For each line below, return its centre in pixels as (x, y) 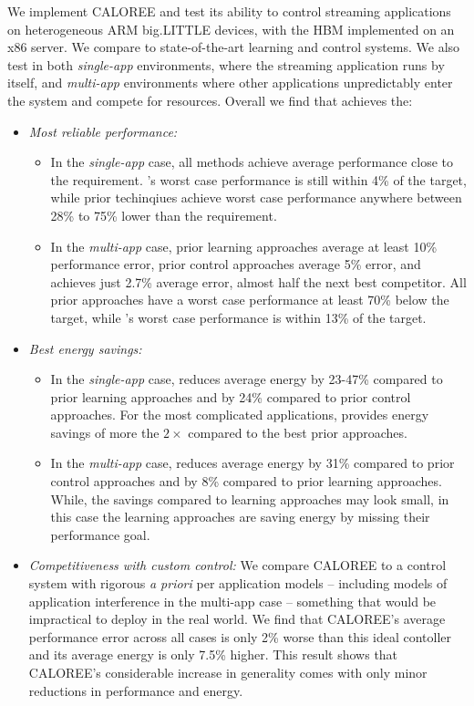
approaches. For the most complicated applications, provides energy (240, 415)
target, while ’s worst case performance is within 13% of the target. (238, 317)
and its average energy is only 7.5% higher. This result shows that (213, 654)
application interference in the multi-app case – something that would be (232, 601)
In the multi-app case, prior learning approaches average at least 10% (244, 246)
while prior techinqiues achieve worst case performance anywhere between (256, 197)
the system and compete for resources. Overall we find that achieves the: (210, 100)
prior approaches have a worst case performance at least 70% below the (250, 300)
